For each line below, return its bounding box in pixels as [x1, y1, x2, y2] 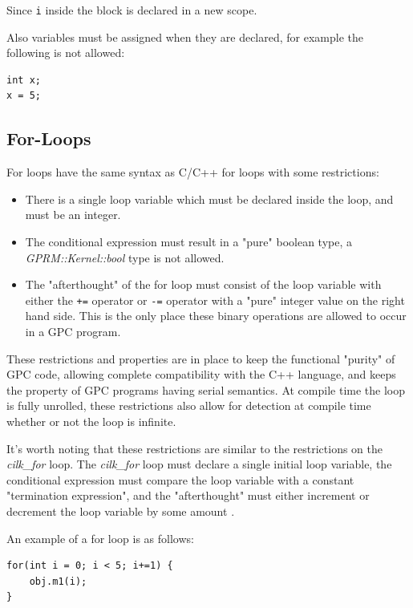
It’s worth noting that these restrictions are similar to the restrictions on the [6, 440, 383, 456]
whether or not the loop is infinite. [6, 413, 176, 430]
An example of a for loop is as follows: [6, 529, 194, 546]
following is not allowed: [6, 44, 125, 61]
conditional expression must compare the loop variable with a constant [6, 471, 354, 488]
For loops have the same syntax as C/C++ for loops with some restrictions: [6, 164, 379, 180]
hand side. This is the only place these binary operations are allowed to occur [25, 307, 407, 324]
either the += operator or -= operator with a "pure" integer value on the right [25, 291, 405, 308]
